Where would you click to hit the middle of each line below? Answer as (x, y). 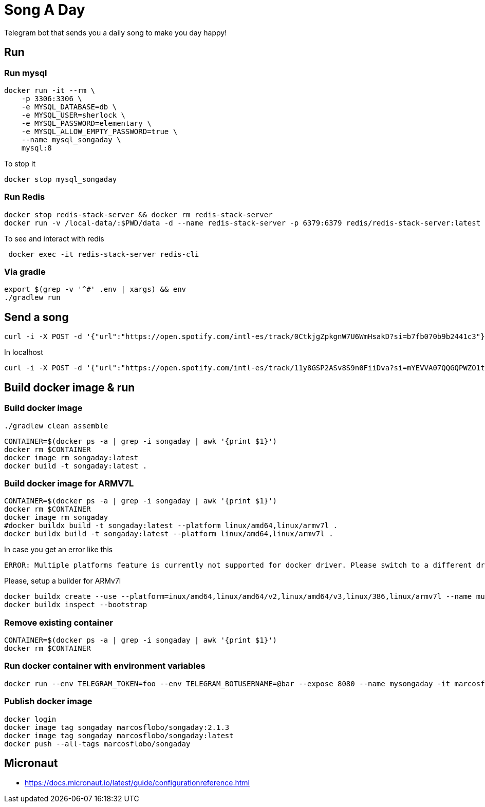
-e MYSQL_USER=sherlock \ (73, 115)
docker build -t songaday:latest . (76, 466)
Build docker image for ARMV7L (69, 483)
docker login (30, 719)
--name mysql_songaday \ (71, 139)
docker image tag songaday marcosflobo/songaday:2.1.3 (117, 727)
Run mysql (26, 73)
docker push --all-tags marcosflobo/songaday (97, 744)
